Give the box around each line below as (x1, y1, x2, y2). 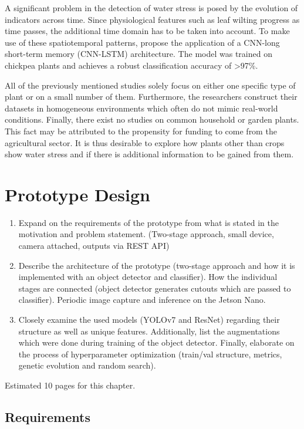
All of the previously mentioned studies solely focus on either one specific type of (5, 79, 296, 91)
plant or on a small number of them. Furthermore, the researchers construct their (5, 90, 298, 103)
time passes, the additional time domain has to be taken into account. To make (5, 25, 290, 37)
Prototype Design (5, 182, 150, 206)
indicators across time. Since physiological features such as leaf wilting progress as (5, 13, 300, 25)
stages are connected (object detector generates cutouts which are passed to (18, 282, 291, 294)
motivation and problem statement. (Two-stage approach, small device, (18, 228, 274, 240)
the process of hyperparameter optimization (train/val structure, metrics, (18, 347, 282, 360)
